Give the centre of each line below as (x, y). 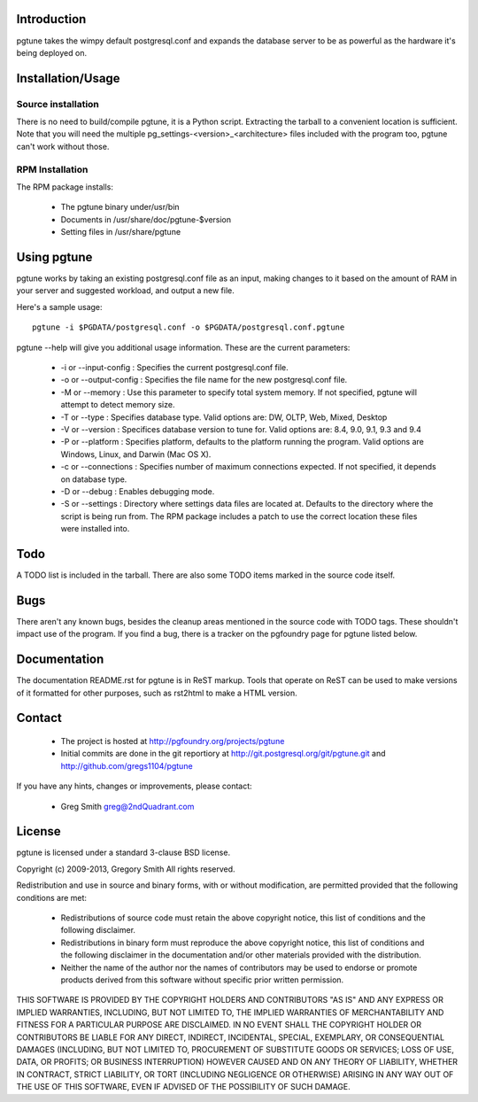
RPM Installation (52, 169)
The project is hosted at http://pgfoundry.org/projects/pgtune (173, 741)
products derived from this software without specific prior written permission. (202, 980)
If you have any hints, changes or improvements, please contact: (134, 786)
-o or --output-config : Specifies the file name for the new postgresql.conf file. (204, 380)
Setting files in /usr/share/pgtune (121, 232)
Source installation (58, 104)
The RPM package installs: (65, 187)
